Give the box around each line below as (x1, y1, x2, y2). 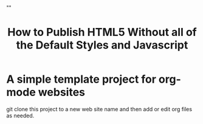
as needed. (6, 112, 35, 119)
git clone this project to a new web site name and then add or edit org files (6, 105, 193, 112)
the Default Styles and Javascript (16, 38, 188, 52)
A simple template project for (6, 72, 157, 86)
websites (38, 86, 86, 99)
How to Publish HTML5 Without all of (7, 26, 197, 40)
